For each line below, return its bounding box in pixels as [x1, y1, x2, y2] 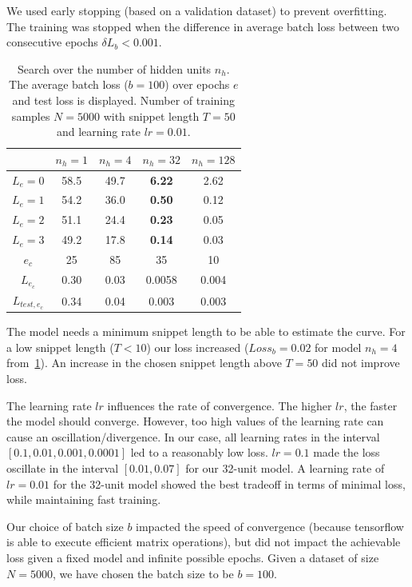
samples [11, 107, 50, 124]
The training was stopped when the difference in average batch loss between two [6, 18, 399, 34]
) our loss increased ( [146, 338, 249, 355]
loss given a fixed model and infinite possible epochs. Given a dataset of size [6, 549, 379, 565]
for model [315, 338, 362, 355]
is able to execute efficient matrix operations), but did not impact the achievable [6, 533, 401, 550]
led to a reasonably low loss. [130, 444, 268, 461]
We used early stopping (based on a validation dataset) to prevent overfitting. [6, 2, 387, 18]
